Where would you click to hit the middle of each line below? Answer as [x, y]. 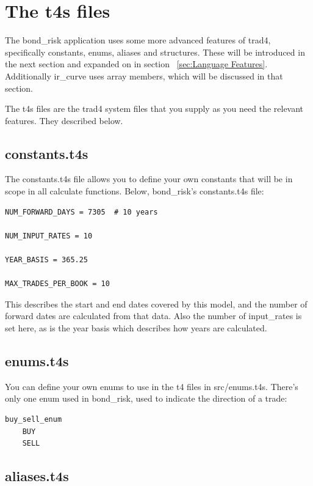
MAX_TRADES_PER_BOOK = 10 [57, 284]
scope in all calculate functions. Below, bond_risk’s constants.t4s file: [135, 191]
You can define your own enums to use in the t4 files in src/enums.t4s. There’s [152, 386]
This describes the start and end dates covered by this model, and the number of [156, 304]
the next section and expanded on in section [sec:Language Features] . [136, 64]
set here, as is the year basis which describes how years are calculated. [136, 328]
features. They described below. [64, 120]
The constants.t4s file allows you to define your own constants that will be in [149, 179]
